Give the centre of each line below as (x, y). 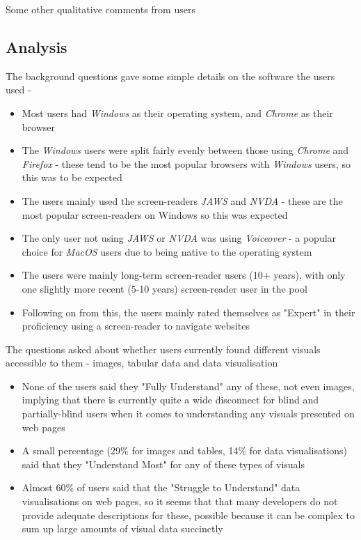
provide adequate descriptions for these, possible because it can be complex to (188, 515)
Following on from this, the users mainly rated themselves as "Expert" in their (188, 312)
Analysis (37, 46)
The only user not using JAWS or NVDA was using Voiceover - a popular (179, 238)
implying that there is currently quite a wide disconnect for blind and (170, 400)
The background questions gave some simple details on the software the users (170, 76)
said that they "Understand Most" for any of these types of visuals (163, 464)
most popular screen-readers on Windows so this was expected (155, 214)
